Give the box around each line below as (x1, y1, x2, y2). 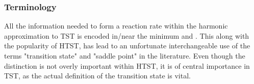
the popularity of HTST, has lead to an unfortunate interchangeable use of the (4, 40, 250, 51)
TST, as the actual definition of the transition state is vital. (4, 70, 191, 81)
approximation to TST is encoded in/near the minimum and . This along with (4, 30, 249, 41)
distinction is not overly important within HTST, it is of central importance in (4, 60, 250, 71)
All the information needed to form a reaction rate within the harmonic (4, 20, 228, 31)
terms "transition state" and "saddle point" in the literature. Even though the (4, 50, 245, 61)
